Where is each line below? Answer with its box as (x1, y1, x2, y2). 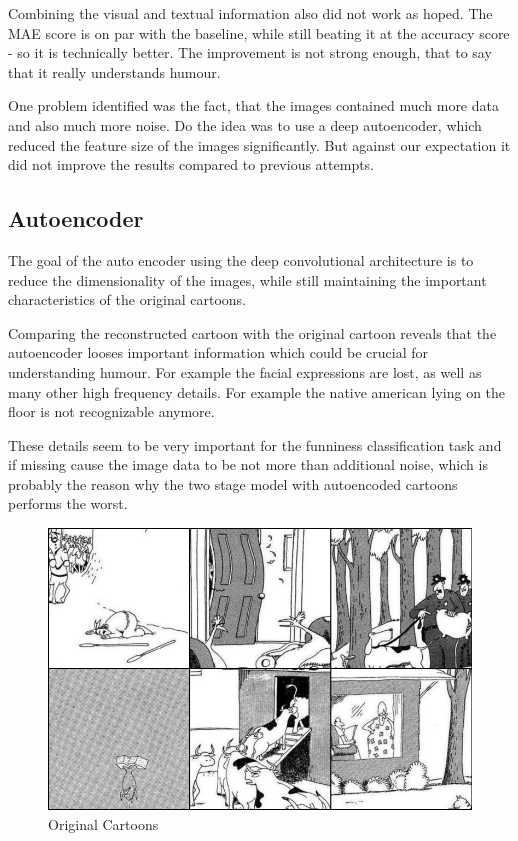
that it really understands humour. (8, 61, 221, 82)
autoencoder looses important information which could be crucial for (8, 342, 428, 363)
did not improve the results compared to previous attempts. (8, 154, 375, 175)
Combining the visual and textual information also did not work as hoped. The (8, 3, 493, 23)
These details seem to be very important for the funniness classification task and (8, 434, 502, 455)
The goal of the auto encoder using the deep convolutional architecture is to (8, 249, 474, 270)
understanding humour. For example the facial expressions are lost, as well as (8, 361, 482, 382)
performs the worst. (8, 493, 128, 514)
